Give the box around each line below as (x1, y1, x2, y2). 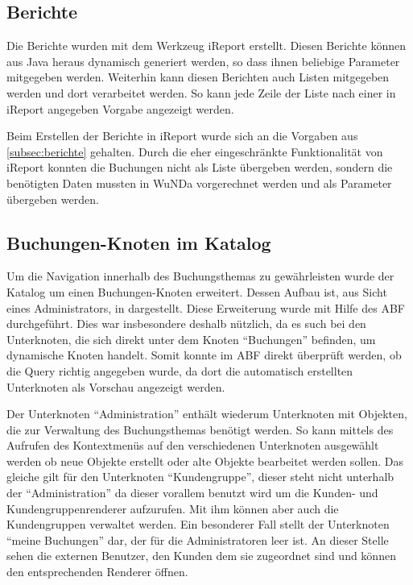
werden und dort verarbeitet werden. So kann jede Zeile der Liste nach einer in (6, 84, 396, 101)
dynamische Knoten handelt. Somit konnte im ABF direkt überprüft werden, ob (6, 346, 402, 363)
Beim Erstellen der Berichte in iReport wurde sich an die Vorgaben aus (6, 127, 358, 144)
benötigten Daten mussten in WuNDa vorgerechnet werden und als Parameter (6, 174, 392, 191)
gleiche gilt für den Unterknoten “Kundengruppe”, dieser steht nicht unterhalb (6, 468, 394, 485)
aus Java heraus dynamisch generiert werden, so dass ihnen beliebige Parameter (6, 52, 400, 69)
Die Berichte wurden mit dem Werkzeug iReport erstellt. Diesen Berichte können (6, 37, 406, 54)
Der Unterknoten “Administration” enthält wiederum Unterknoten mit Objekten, (6, 405, 407, 422)
